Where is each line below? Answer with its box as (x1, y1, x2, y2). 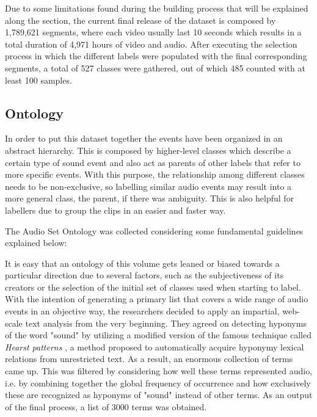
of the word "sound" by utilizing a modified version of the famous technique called (5, 328, 312, 341)
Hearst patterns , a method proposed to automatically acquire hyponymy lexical (5, 340, 304, 353)
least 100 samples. (5, 73, 72, 86)
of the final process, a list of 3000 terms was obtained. (5, 400, 207, 413)
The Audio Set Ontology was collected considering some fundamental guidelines (5, 224, 304, 237)
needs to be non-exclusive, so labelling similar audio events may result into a (5, 179, 292, 192)
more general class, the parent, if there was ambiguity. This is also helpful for (5, 192, 294, 205)
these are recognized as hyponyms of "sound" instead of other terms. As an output (5, 388, 313, 401)
